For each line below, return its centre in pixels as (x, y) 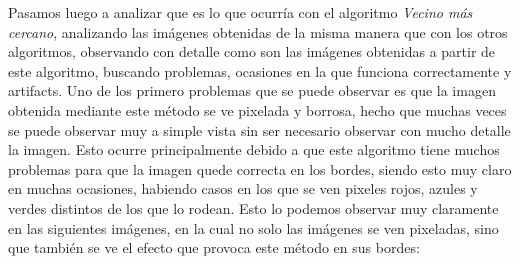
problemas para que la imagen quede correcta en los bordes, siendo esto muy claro (260, 168)
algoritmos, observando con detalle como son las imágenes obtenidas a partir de (252, 51)
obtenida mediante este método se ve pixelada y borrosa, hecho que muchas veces (257, 109)
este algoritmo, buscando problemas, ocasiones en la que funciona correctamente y (260, 70)
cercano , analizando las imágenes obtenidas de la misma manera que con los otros (258, 31)
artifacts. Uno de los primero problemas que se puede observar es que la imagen (252, 90)
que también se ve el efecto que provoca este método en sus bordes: (214, 247)
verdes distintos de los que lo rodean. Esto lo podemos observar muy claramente (253, 207)
